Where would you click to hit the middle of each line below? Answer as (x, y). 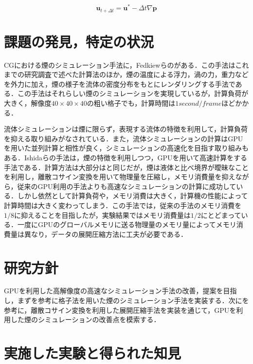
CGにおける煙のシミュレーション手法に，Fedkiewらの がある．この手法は (120, 65)
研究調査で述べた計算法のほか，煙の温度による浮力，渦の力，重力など (136, 74)
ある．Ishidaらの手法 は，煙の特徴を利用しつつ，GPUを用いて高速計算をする (126, 157)
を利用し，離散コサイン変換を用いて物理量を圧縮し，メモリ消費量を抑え (120, 177)
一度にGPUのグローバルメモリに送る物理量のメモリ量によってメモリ (127, 224)
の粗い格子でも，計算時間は (131, 103)
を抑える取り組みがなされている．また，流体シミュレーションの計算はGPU (124, 138)
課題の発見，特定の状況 (79, 41)
